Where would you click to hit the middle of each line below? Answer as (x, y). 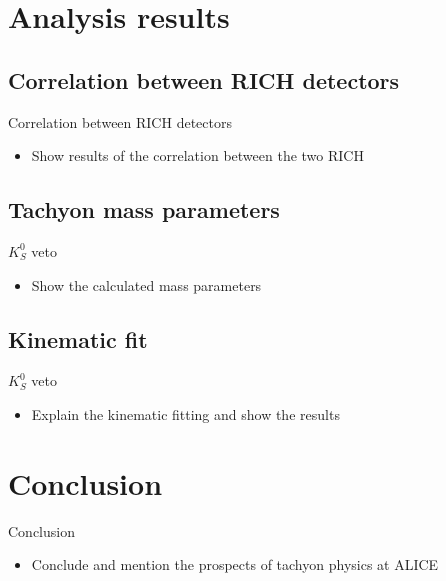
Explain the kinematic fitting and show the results (185, 413)
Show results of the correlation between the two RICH (197, 155)
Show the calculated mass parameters (146, 284)
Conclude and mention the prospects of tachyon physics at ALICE (235, 564)
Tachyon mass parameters (144, 209)
